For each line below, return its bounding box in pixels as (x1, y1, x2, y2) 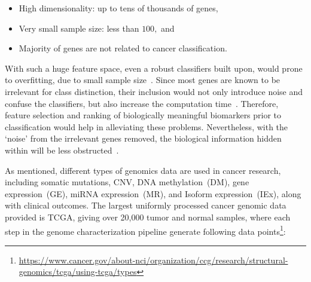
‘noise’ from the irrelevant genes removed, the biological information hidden (5, 132, 282, 145)
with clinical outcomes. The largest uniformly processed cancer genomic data (5, 199, 286, 211)
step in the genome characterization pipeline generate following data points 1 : (5, 223, 286, 237)
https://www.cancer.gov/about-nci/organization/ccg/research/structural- (19, 253, 288, 266)
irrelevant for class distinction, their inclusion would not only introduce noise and (5, 85, 303, 97)
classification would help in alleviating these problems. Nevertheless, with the (5, 120, 288, 133)
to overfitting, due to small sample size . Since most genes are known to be (5, 73, 280, 86)
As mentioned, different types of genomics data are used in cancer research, (5, 164, 281, 176)
